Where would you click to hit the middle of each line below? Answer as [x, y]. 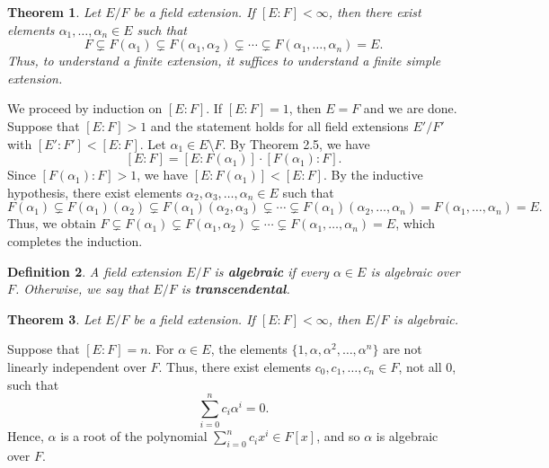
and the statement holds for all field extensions [279, 125]
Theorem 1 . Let [54, 12]
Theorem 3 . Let [54, 318]
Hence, [26, 436]
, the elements [249, 349]
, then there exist [375, 12]
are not [403, 349]
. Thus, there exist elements [235, 366]
